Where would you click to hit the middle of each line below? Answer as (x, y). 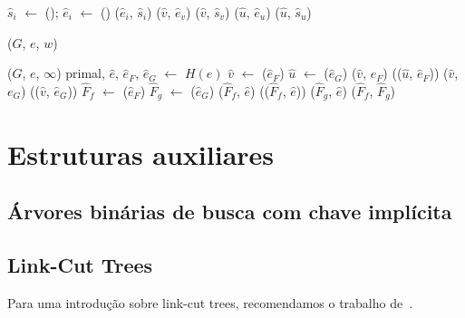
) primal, (81, 73)
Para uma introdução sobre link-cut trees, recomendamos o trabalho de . (210, 302)
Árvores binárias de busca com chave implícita (230, 212)
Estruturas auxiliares (141, 154)
